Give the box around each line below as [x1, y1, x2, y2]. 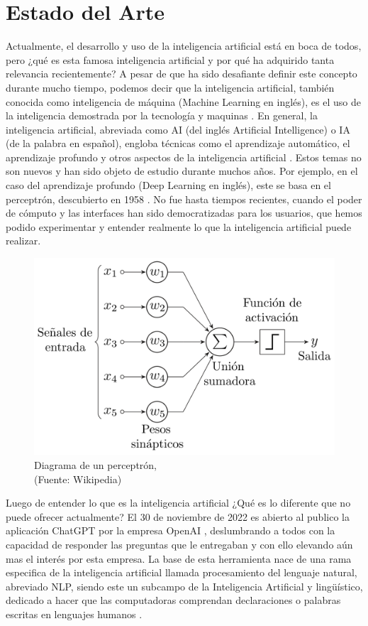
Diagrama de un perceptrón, [34, 458, 157, 473]
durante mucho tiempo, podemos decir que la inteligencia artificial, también [6, 80, 335, 95]
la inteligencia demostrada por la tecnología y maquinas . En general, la [6, 108, 318, 123]
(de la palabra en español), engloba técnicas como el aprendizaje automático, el [6, 136, 350, 151]
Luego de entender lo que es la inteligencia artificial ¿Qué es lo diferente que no [6, 495, 351, 510]
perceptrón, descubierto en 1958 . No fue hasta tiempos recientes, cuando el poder [6, 191, 362, 206]
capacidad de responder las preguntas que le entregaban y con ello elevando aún [6, 537, 353, 552]
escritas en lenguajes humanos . [6, 606, 143, 621]
